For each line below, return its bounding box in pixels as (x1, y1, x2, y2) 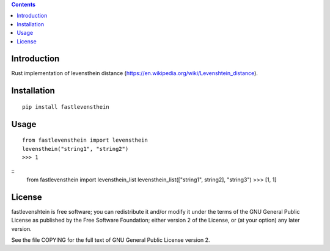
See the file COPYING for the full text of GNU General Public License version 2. (11, 236, 210, 244)
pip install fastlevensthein (22, 103, 109, 110)
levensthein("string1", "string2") (22, 145, 129, 152)
